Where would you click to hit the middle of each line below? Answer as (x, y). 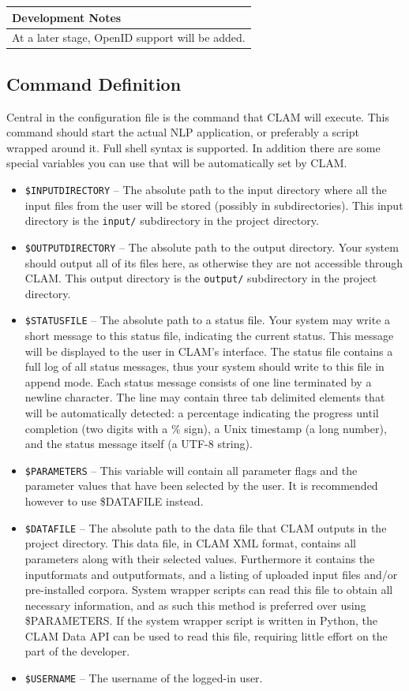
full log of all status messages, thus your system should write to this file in (204, 366)
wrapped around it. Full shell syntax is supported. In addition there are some (193, 147)
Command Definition (94, 83)
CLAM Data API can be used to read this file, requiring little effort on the (206, 635)
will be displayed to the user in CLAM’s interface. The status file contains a (209, 351)
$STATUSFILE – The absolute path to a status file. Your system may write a (208, 320)
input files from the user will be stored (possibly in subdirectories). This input (214, 205)
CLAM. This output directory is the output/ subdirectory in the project (201, 278)
